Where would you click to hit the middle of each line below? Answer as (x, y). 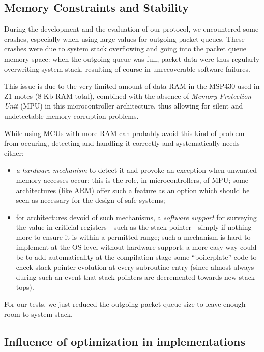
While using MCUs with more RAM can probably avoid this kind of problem (124, 133)
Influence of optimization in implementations (125, 342)
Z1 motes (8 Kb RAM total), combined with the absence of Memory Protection (128, 96)
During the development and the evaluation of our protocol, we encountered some (131, 29)
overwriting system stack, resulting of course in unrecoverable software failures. (127, 69)
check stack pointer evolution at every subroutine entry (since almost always (135, 267)
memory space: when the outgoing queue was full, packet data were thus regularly (132, 58)
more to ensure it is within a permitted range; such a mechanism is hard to (133, 237)
